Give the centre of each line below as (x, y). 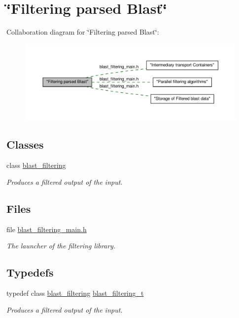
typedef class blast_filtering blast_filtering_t (75, 293)
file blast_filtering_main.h (47, 229)
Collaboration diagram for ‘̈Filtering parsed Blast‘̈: (83, 32)
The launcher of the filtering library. (61, 246)
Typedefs (30, 272)
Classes (25, 144)
